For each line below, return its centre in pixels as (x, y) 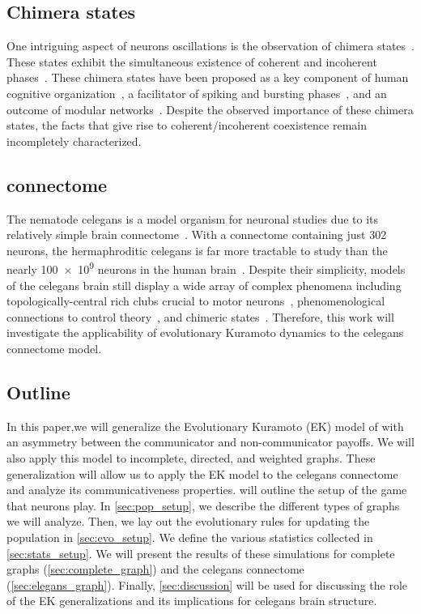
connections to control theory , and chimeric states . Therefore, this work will (200, 316)
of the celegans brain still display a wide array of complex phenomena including (204, 285)
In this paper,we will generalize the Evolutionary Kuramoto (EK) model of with (205, 426)
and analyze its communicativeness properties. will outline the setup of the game (207, 490)
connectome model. (54, 348)
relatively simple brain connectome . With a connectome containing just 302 (197, 235)
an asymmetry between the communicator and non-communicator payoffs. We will (210, 442)
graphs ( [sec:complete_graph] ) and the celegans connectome (155, 569)
